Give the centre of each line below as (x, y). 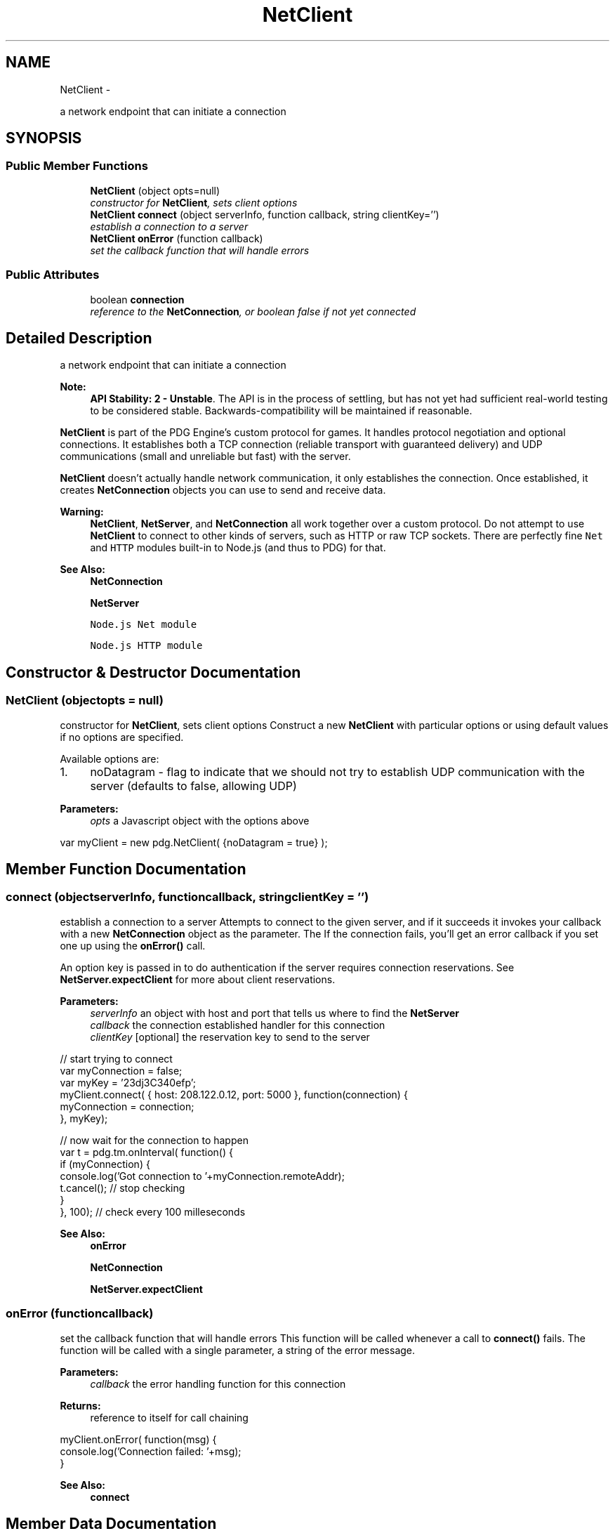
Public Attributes (53, 275)
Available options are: (110, 758)
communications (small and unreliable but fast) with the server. (205, 456)
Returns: (80, 1405)
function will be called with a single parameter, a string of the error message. (238, 1350)
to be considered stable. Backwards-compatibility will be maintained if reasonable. (281, 411)
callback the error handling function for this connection (218, 1384)
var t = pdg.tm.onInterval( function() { (146, 1152)
